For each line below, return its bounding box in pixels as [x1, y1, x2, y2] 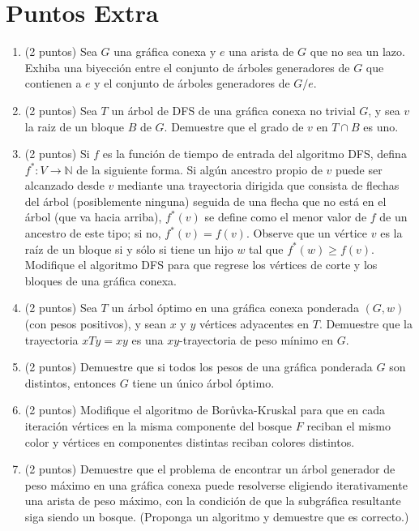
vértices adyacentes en [199, 315, 310, 332]
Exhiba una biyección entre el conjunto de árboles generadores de [24, 58, 350, 75]
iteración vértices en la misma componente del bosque [24, 418, 293, 434]
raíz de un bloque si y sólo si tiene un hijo [24, 240, 233, 257]
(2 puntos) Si [24, 145, 90, 162]
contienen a [24, 75, 82, 92]
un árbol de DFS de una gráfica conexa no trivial [111, 101, 356, 118]
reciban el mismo [306, 418, 391, 434]
